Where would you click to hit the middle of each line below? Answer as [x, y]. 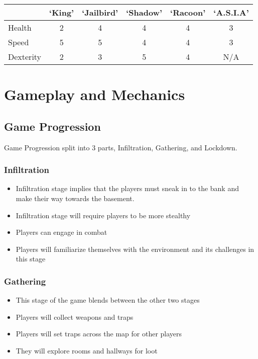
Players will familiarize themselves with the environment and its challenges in [135, 249]
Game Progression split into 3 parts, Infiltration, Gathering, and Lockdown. [121, 147]
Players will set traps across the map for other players [99, 334]
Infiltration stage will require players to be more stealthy [103, 215]
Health [20, 27]
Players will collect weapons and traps [75, 317]
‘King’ [62, 12]
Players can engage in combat [61, 232]
